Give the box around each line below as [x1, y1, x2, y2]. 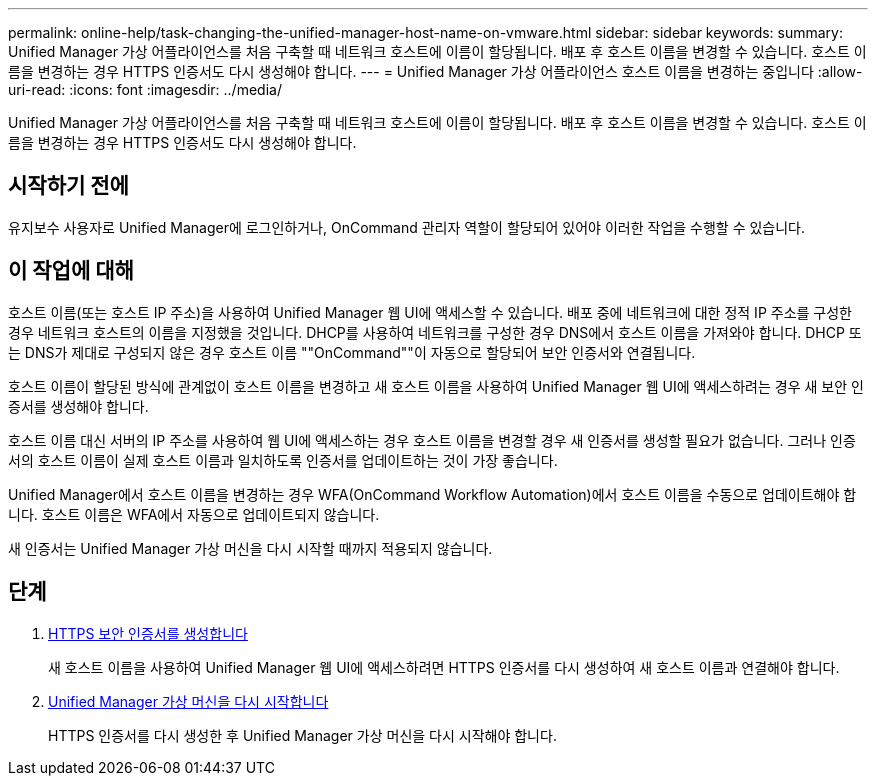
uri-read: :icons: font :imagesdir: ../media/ [8, 81, 282, 98]
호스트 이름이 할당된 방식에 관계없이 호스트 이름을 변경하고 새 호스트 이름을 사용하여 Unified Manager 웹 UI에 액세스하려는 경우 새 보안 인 [8, 377, 864, 395]
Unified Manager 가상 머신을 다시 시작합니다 [48, 692, 329, 710]
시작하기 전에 [8, 173, 129, 199]
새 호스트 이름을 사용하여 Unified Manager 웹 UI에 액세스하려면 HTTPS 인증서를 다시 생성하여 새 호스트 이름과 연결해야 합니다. [48, 658, 840, 676]
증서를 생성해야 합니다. [8, 397, 149, 415]
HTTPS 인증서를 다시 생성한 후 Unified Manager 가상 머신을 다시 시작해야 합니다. [48, 726, 557, 744]
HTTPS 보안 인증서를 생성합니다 [48, 624, 248, 642]
